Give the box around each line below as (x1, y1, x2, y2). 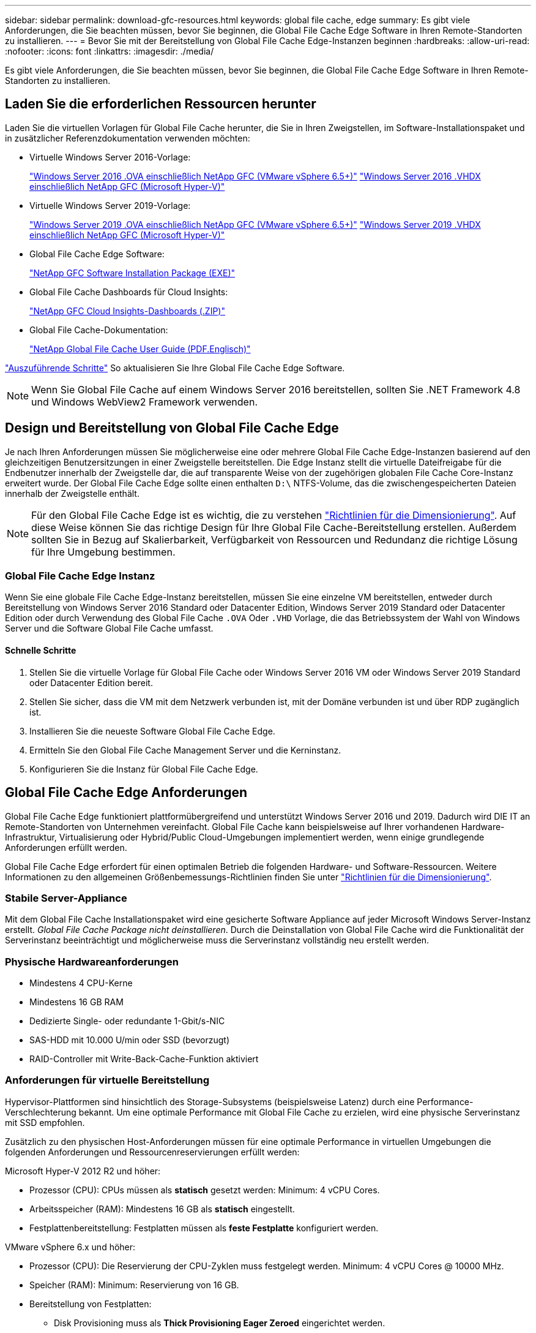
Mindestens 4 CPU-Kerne (29, 978, 133, 988)
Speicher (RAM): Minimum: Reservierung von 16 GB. (29, 1279, 239, 1290)
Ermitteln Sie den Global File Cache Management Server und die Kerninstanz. (29, 744, 341, 755)
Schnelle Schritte (5, 645, 76, 656)
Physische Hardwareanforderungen (5, 955, 179, 968)
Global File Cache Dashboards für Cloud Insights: (29, 286, 228, 297)
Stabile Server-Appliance (5, 891, 127, 904)
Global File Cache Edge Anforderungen (5, 785, 248, 801)
